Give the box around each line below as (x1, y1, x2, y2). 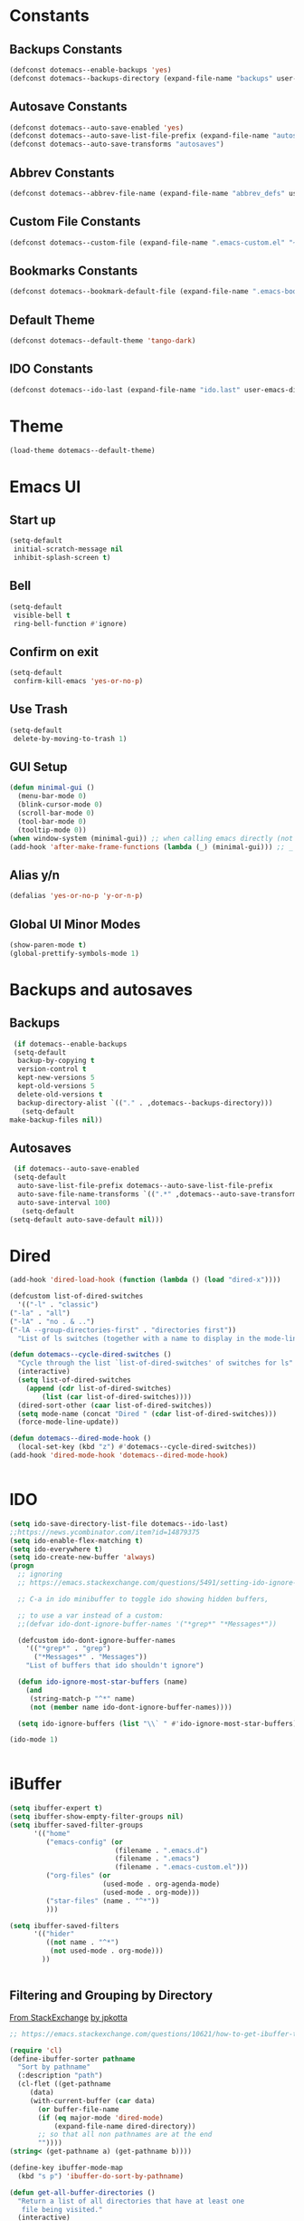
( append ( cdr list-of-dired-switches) (25, 1384, 172, 1393)
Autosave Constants (9, 99, 128, 114)
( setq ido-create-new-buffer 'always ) (9, 1553, 156, 1562)
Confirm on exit (9, 644, 100, 660)
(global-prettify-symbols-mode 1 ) (9, 949, 140, 958)
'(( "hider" (33, 1929, 75, 1939)
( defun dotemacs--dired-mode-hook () (9, 1434, 152, 1444)
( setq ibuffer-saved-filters (9, 1921, 119, 1930)
